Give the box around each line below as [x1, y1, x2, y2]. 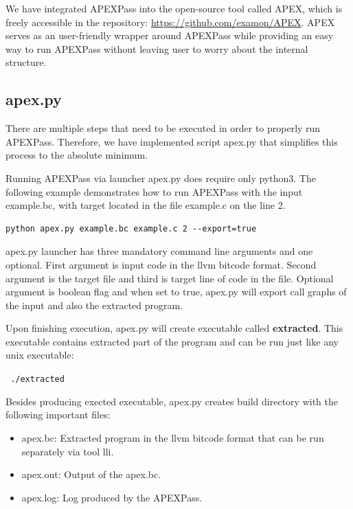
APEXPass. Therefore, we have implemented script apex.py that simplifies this [5, 134, 338, 148]
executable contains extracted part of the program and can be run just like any [5, 334, 339, 348]
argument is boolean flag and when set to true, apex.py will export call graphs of [5, 284, 347, 299]
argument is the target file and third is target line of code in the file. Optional [5, 271, 334, 285]
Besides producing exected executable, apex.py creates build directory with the [5, 394, 338, 408]
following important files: [5, 407, 111, 422]
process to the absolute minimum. [5, 148, 148, 162]
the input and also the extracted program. [5, 297, 183, 312]
